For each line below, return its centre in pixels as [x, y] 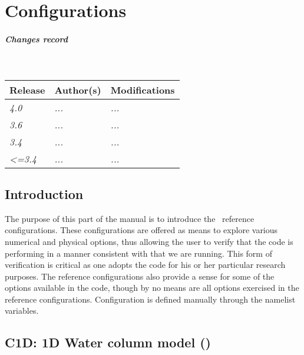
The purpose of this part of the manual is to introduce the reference [130, 218]
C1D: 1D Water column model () [108, 342]
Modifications [143, 89]
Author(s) [78, 89]
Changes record [36, 39]
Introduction [44, 193]
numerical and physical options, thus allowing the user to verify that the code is [149, 241]
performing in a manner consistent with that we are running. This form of [138, 253]
